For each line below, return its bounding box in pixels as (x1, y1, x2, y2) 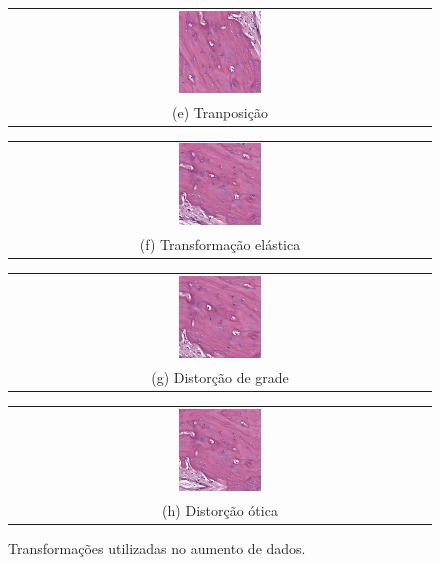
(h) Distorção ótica (162, 499, 278, 520)
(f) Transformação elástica (139, 234, 301, 255)
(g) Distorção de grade (151, 366, 289, 387)
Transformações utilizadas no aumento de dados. (8, 537, 306, 558)
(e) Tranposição (172, 101, 268, 122)
